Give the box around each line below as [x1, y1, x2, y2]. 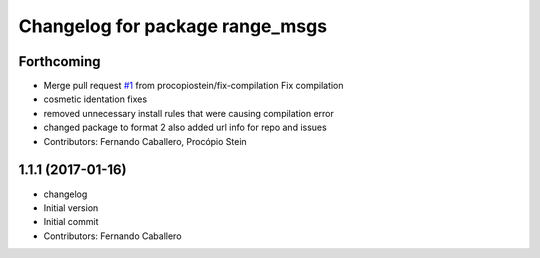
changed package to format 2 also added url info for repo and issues [43, 121, 327, 134]
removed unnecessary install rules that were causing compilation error [43, 107, 335, 119]
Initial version [43, 201, 99, 214]
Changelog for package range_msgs [18, 15, 328, 37]
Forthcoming [18, 53, 101, 70]
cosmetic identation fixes [43, 93, 148, 105]
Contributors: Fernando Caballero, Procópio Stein [43, 135, 247, 147]
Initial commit [43, 216, 99, 228]
